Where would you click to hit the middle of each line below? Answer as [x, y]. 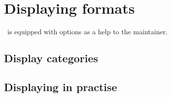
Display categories [51, 58]
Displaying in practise [61, 86]
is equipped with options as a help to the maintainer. [87, 32]
